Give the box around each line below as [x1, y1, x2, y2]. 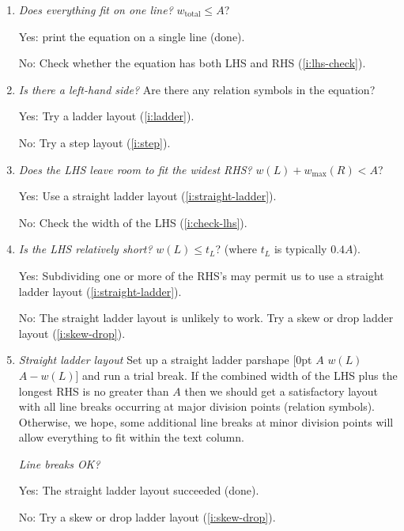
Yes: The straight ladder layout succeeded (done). [18, 482, 259, 499]
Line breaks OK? [18, 455, 100, 472]
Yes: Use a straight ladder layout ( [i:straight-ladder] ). [18, 188, 277, 204]
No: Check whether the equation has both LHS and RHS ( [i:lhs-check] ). [18, 55, 366, 71]
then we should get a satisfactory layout [184, 382, 378, 399]
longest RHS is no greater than [18, 382, 169, 399]
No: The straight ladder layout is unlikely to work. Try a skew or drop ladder [18, 309, 394, 326]
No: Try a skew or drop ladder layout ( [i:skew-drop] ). [18, 509, 276, 525]
